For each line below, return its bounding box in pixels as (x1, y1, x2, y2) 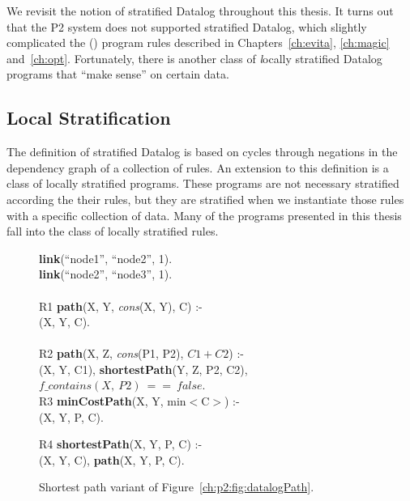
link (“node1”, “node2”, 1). (39, 249, 173, 266)
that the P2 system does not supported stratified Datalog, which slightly (6, 18, 367, 35)
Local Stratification (6, 105, 171, 130)
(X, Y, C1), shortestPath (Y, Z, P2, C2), (39, 360, 248, 377)
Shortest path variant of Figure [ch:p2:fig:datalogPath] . (39, 478, 314, 495)
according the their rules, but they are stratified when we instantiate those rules (6, 190, 404, 207)
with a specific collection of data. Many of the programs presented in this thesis (6, 206, 402, 223)
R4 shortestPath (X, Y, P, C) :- (39, 435, 203, 452)
